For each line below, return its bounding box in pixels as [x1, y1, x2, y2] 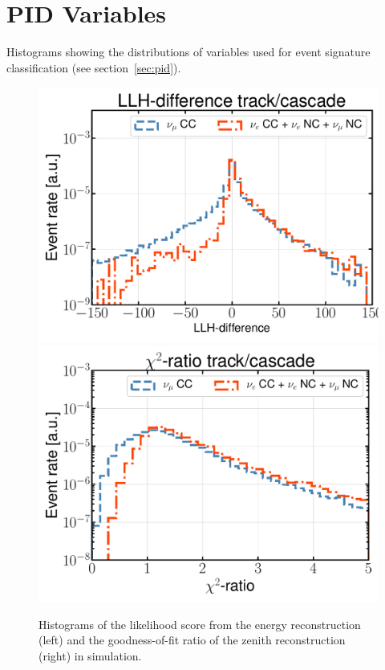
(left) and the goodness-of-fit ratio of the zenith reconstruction [38, 631, 346, 648]
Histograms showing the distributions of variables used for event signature [6, 43, 371, 60]
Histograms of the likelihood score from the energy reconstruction [38, 615, 361, 632]
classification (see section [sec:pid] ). [6, 59, 181, 76]
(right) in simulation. [38, 647, 142, 664]
